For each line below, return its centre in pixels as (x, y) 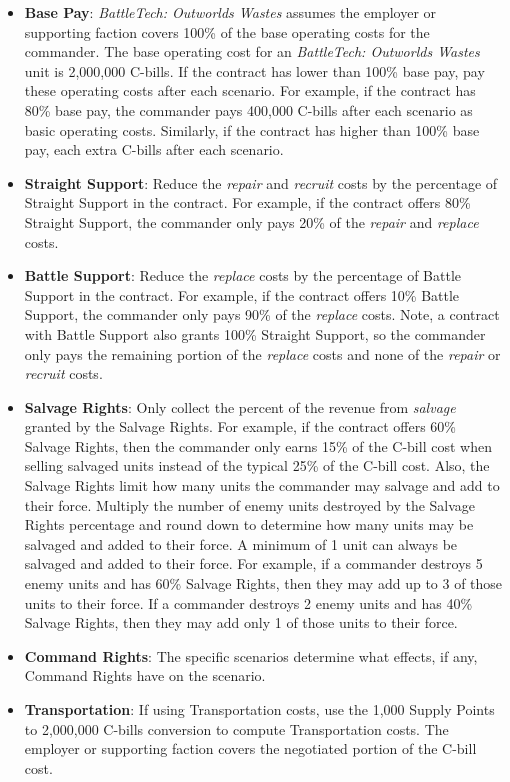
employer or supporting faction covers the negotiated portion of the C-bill (250, 748)
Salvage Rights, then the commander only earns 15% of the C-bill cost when (258, 445)
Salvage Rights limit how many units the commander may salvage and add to (262, 485)
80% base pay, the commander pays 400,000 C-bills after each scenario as (248, 109)
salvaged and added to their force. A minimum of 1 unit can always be (241, 543)
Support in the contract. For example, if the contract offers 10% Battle (242, 294)
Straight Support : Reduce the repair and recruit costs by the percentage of (261, 182)
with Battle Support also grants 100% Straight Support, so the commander (255, 333)
